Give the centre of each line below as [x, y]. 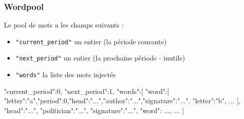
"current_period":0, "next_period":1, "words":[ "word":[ [87, 91]
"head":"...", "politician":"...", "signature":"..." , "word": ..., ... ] [94, 110]
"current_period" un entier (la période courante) [91, 41]
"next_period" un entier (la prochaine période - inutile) [100, 58]
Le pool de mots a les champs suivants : [64, 25]
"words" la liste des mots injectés [66, 74]
